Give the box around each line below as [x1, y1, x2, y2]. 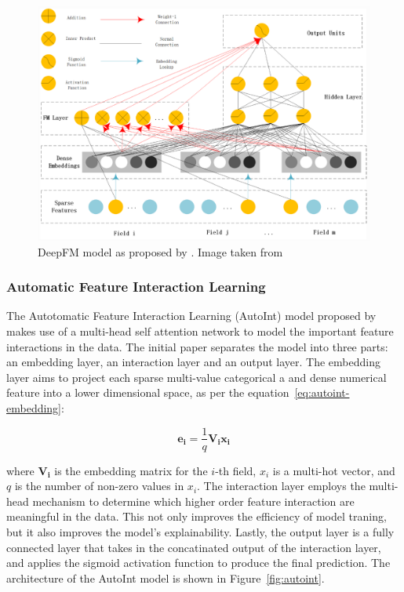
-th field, [215, 462, 257, 478]
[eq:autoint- [294, 384, 350, 401]
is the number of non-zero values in [14, 478, 184, 494]
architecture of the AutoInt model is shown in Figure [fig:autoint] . [6, 569, 325, 586]
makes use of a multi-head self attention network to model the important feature [6, 322, 394, 339]
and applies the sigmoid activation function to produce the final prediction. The [6, 554, 391, 571]
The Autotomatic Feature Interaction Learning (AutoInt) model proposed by [6, 307, 377, 324]
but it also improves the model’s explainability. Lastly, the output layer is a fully [6, 523, 395, 539]
